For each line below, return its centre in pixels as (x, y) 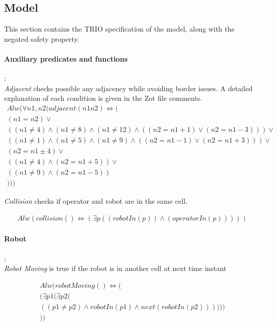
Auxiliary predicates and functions (66, 58)
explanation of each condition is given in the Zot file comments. (103, 98)
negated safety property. (42, 38)
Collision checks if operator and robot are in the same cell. (96, 201)
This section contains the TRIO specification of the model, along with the (119, 29)
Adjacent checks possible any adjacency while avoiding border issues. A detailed (128, 88)
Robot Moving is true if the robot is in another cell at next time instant (115, 268)
